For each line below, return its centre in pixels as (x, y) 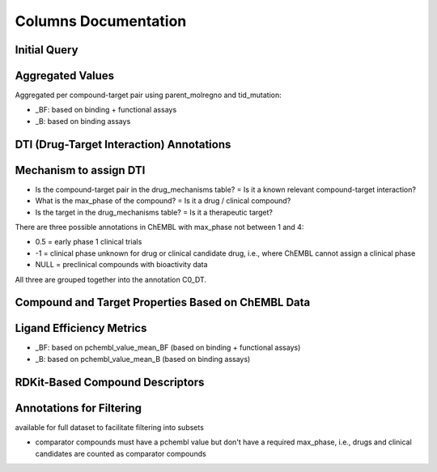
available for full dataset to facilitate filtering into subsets (109, 427)
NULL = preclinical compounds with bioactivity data (121, 265)
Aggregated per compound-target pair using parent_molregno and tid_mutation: (148, 95)
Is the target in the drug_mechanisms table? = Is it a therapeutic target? (154, 212)
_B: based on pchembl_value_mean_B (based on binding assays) (143, 359)
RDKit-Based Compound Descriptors (110, 382)
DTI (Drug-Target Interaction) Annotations (123, 145)
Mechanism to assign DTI (80, 170)
